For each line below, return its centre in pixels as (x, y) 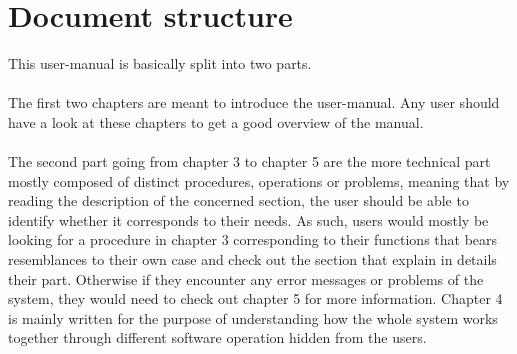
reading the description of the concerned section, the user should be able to (238, 200)
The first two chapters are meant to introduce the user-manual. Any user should (254, 102)
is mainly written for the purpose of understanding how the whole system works (253, 317)
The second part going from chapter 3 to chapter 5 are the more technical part (249, 161)
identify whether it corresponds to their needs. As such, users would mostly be (248, 219)
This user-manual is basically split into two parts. (160, 63)
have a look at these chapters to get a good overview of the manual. (216, 121)
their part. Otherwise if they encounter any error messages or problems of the (246, 278)
